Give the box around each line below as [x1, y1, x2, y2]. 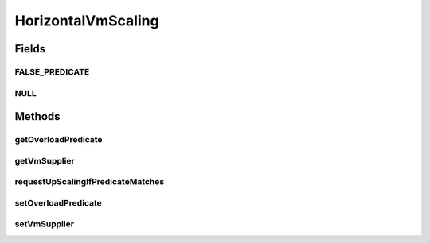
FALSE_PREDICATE [14, 66, 90, 77]
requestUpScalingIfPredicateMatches [14, 176, 165, 187]
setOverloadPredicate [14, 197, 103, 208]
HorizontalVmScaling [14, 12, 159, 29]
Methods [14, 110, 61, 123]
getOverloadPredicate [14, 134, 103, 145]
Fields [14, 42, 46, 56]
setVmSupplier [14, 218, 75, 229]
